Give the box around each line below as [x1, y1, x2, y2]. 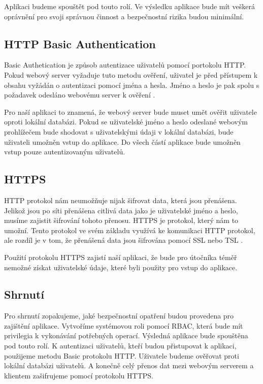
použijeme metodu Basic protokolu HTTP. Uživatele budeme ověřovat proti [4, 350, 239, 361]
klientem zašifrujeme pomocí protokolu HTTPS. [4, 370, 153, 380]
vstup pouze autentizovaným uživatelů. [4, 146, 125, 157]
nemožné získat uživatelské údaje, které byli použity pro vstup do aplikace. [4, 262, 238, 272]
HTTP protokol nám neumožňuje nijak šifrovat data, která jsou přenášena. [4, 195, 237, 205]
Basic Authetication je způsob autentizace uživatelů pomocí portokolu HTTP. [4, 59, 246, 70]
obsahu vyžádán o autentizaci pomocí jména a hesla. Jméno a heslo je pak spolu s [4, 79, 259, 90]
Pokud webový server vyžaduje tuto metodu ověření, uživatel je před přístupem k [4, 69, 258, 80]
